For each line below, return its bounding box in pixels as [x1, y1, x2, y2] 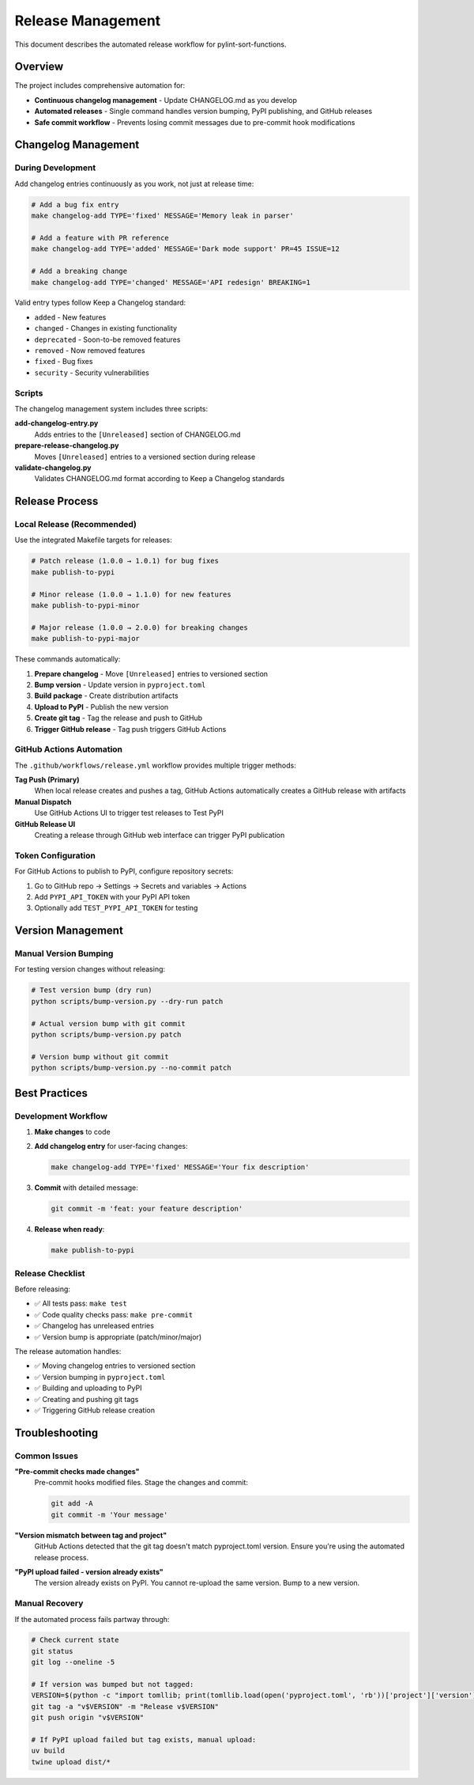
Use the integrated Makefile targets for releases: [14, 535, 173, 545]
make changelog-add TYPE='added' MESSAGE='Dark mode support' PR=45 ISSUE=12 [31, 244, 340, 253]
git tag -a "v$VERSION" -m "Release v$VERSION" [31, 1702, 219, 1711]
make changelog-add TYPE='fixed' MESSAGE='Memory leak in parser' [31, 211, 294, 221]
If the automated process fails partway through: [14, 1614, 170, 1624]
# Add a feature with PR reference [31, 233, 169, 242]
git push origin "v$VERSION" [31, 1713, 145, 1722]
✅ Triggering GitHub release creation [34, 1405, 156, 1415]
